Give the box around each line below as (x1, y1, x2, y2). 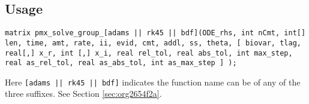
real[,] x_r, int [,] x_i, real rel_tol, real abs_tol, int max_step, (5, 48, 293, 57)
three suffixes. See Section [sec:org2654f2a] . (5, 87, 162, 100)
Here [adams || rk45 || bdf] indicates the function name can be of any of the (5, 75, 301, 88)
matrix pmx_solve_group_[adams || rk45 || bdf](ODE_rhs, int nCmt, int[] (5, 29, 306, 38)
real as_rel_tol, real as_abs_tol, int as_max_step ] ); (5, 59, 237, 68)
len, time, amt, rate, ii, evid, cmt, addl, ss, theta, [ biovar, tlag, (5, 38, 301, 47)
